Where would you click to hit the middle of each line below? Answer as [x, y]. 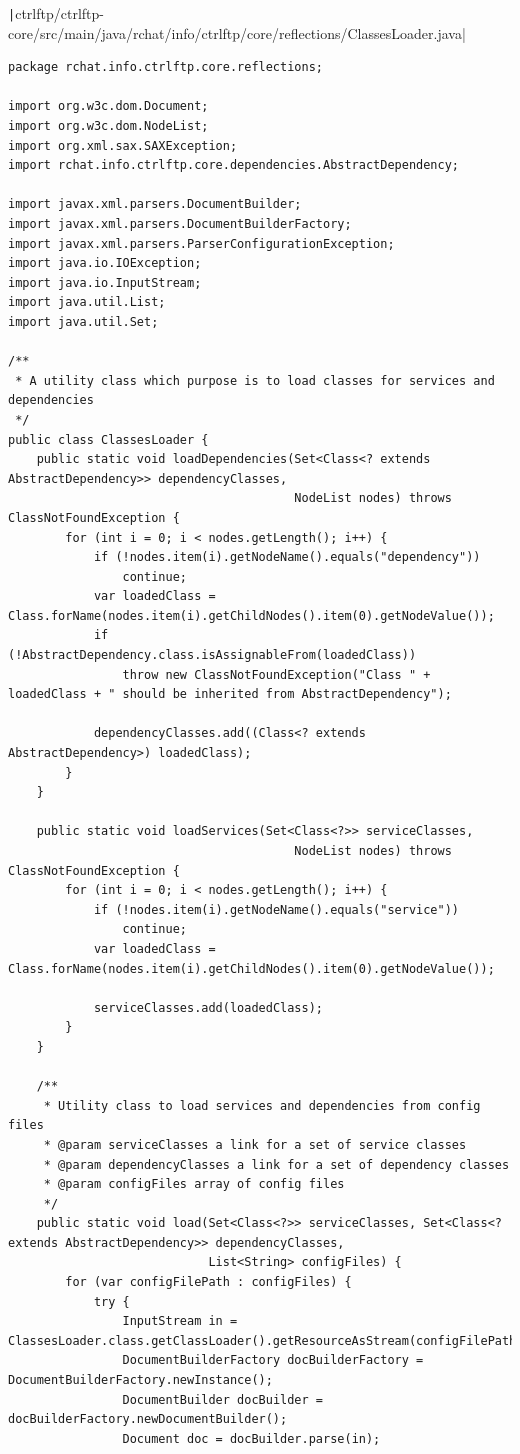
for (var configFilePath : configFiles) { [208, 1282]
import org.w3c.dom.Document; [108, 106]
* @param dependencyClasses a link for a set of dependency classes [276, 1164]
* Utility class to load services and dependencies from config [262, 1105]
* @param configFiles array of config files [194, 1184]
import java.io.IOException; [105, 263]
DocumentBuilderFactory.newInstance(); [140, 1380]
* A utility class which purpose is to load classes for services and [255, 380]
